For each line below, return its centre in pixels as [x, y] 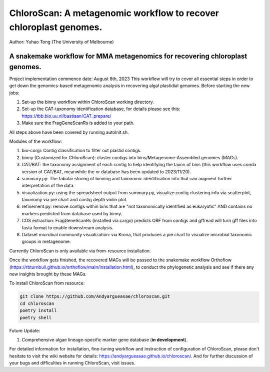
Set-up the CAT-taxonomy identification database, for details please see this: [101, 109]
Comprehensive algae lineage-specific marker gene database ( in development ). [105, 339]
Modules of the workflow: [36, 141]
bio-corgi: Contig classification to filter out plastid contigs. [82, 151]
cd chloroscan [37, 303]
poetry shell [36, 317]
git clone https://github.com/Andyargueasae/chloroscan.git [95, 296]
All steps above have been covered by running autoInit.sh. [69, 132]
